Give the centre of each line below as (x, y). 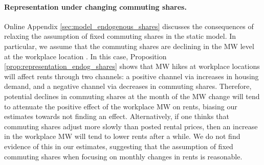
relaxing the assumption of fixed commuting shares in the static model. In (120, 36)
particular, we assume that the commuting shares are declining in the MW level (129, 46)
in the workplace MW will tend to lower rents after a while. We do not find (122, 136)
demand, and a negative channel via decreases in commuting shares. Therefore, (128, 86)
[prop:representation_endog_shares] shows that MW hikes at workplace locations (132, 66)
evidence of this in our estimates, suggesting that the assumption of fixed (119, 146)
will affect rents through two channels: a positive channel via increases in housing (131, 76)
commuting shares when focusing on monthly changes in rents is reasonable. (123, 156)
